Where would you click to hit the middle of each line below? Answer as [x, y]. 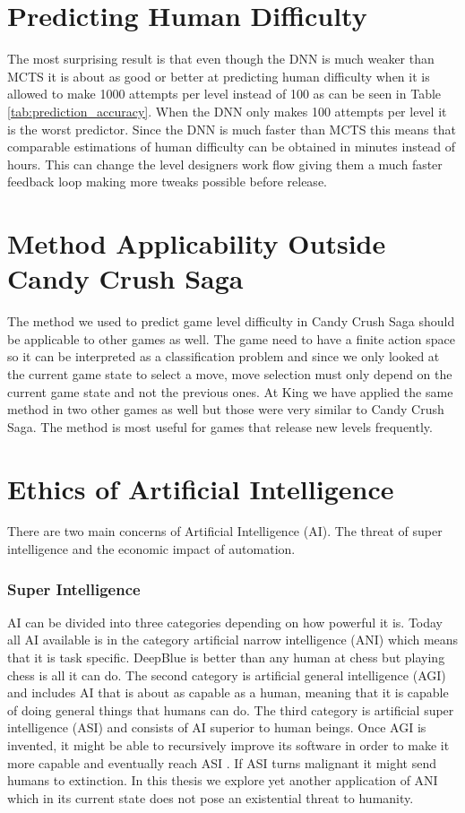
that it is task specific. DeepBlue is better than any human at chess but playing [226, 657]
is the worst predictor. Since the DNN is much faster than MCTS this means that [232, 129]
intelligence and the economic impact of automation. [151, 549]
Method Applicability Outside [197, 243]
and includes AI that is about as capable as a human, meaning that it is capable [228, 692]
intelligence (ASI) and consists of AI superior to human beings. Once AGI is [217, 727]
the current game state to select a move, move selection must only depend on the [230, 373]
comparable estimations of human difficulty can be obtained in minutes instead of [232, 147]
